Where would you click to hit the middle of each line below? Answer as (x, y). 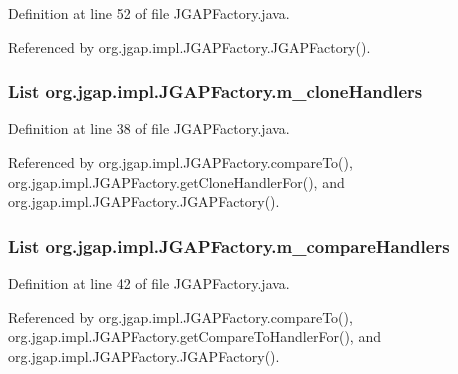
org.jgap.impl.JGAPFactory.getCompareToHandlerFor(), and (194, 336)
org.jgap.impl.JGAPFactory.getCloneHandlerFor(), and (176, 181)
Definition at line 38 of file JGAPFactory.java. (149, 128)
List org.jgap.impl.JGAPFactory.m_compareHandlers (229, 245)
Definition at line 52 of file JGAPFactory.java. (149, 13)
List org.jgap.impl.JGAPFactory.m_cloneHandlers (215, 91)
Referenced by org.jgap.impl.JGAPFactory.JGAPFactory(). (189, 46)
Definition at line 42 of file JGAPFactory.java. (149, 283)
